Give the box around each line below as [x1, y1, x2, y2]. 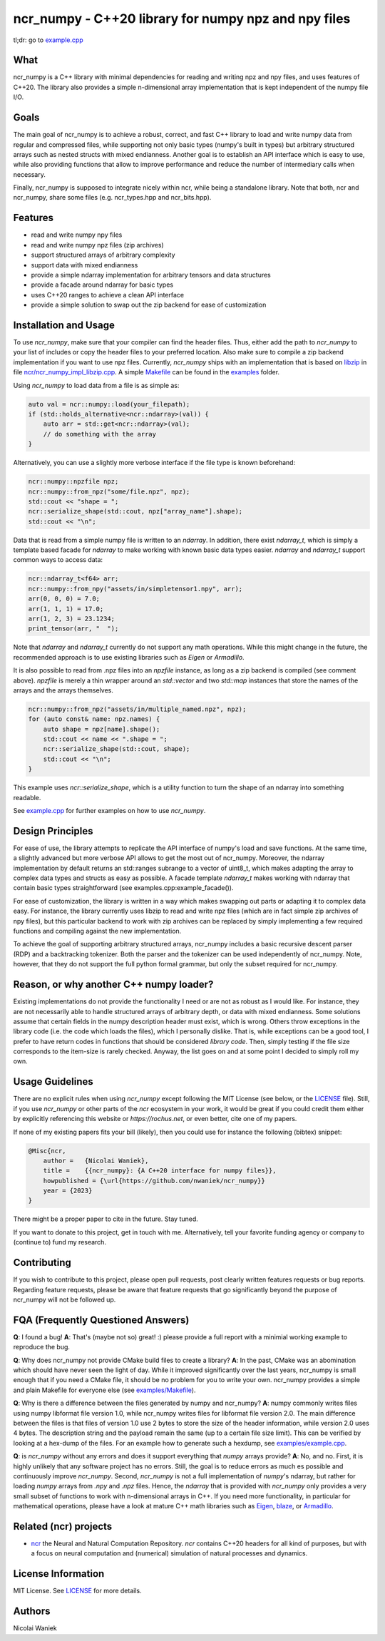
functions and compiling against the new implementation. [13, 927, 182, 936]
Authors [13, 1605, 51, 1617]
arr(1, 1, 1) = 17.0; [28, 605, 104, 613]
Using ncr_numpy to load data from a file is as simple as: [13, 381, 180, 389]
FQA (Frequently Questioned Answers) [13, 1314, 190, 1326]
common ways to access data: [13, 556, 103, 564]
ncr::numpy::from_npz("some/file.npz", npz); [28, 487, 190, 496]
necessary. [13, 170, 46, 178]
